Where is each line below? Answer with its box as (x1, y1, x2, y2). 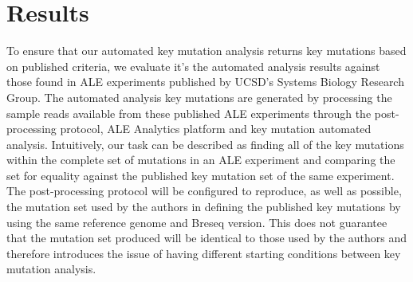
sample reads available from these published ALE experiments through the (6, 104, 372, 121)
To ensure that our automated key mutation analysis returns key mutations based (6, 42, 407, 59)
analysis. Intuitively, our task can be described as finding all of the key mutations (6, 135, 404, 152)
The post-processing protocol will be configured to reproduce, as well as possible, (6, 182, 402, 199)
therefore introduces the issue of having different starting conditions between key (6, 245, 401, 261)
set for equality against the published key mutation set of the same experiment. (6, 166, 395, 183)
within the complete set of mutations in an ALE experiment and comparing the (6, 151, 395, 168)
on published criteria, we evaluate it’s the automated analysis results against (6, 57, 380, 74)
